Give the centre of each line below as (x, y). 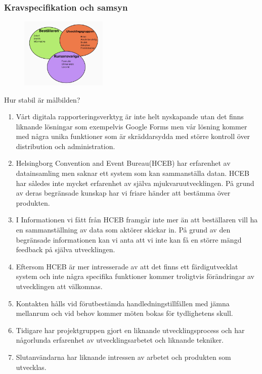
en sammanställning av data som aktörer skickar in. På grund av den (123, 230)
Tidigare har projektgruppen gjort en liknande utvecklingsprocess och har (130, 330)
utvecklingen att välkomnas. (59, 286)
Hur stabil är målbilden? (42, 99)
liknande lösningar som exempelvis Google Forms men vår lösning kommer (132, 126)
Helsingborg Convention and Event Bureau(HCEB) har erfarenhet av (123, 163)
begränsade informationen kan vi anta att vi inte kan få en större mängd (129, 239)
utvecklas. (31, 367)
